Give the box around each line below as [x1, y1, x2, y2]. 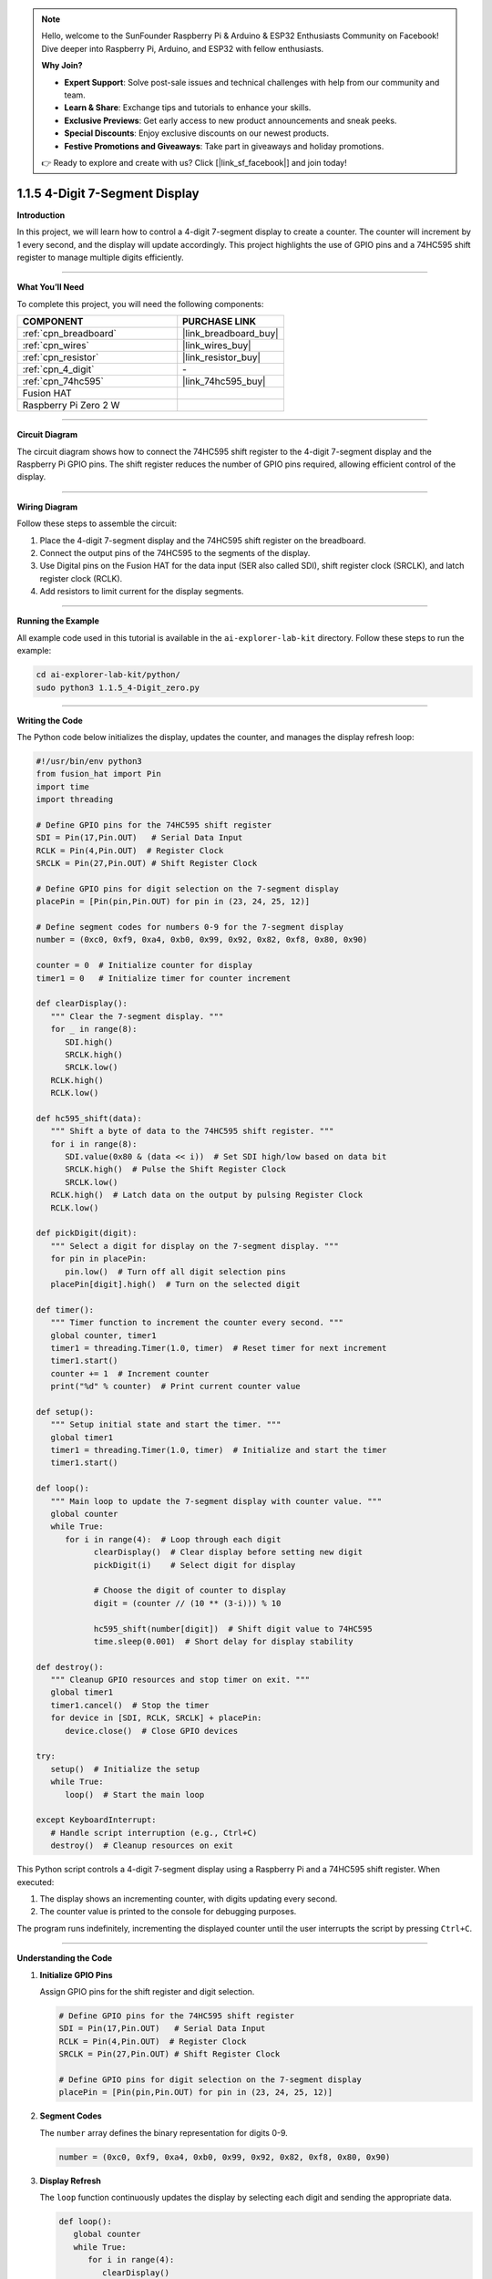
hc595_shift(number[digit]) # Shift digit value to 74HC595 [93, 1624, 373, 1634]
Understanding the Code [16, 1953, 113, 1964]
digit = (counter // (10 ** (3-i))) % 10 [93, 1598, 282, 1608]
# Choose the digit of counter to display [93, 1585, 286, 1595]
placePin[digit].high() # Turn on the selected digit [50, 1279, 301, 1289]
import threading [36, 794, 114, 805]
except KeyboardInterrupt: [36, 1815, 157, 1825]
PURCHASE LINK [182, 315, 257, 328]
